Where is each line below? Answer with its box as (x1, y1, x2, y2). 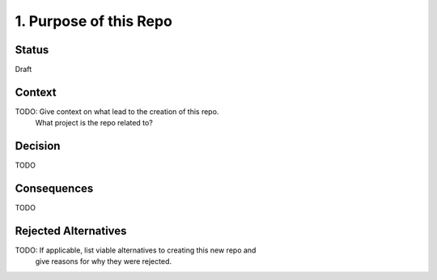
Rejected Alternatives (15, 223, 127, 238)
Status (15, 43, 49, 57)
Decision (15, 139, 61, 153)
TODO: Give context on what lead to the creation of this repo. (15, 106, 219, 117)
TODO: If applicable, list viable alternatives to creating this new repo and (15, 245, 257, 255)
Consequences (15, 182, 94, 196)
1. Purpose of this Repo (15, 12, 173, 30)
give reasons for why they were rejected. (35, 257, 172, 266)
